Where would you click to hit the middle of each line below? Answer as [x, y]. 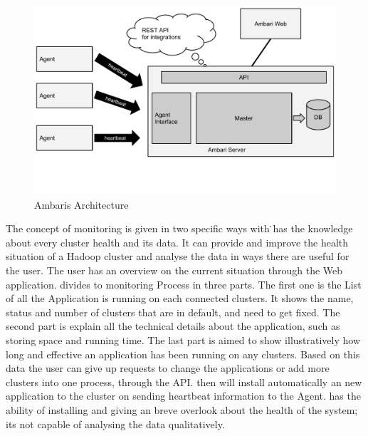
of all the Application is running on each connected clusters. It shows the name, [180, 298]
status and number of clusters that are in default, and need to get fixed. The [173, 312]
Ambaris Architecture [82, 204]
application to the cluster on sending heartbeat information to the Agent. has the [183, 396]
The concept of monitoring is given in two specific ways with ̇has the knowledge [179, 228]
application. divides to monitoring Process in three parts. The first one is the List [184, 284]
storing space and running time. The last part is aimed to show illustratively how [183, 339]
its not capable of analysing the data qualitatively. [115, 424]
